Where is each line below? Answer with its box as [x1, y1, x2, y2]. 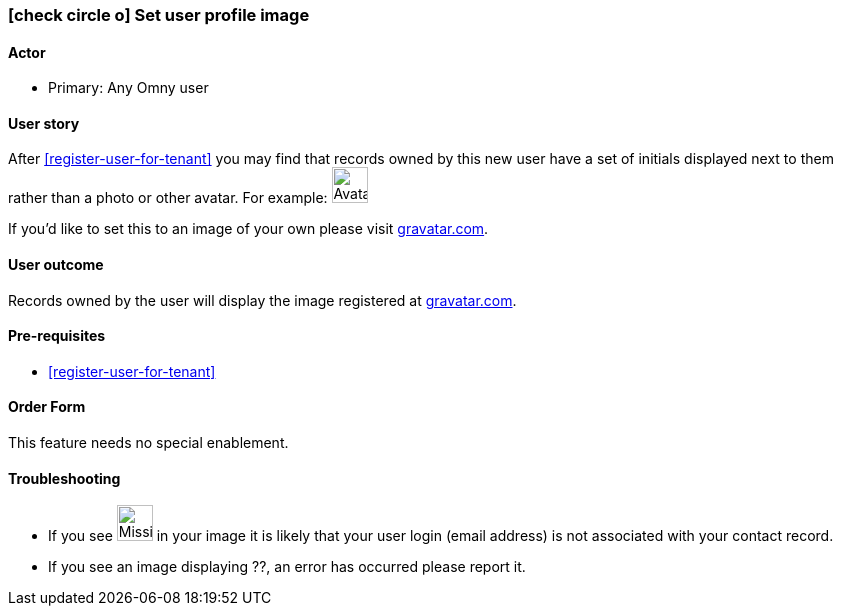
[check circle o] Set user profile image [8, 5, 310, 25]
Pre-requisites [8, 327, 106, 345]
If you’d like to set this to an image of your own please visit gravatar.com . [8, 220, 489, 238]
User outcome [8, 256, 104, 274]
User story [8, 114, 80, 132]
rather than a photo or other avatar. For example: [8, 189, 328, 207]
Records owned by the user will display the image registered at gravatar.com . [8, 291, 517, 309]
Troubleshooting [8, 469, 121, 487]
